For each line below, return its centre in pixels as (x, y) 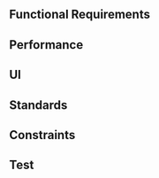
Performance (46, 45)
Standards (38, 105)
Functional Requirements (79, 15)
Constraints (42, 135)
